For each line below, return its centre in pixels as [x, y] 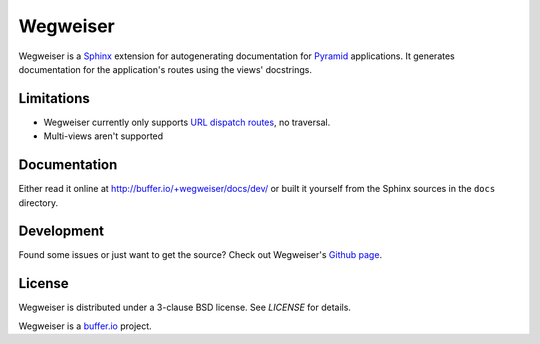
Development [61, 231]
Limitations [54, 98]
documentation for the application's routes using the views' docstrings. [165, 69]
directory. [38, 202]
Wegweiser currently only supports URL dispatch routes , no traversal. [187, 122]
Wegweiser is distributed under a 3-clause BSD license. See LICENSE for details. [185, 307]
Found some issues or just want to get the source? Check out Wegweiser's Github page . [200, 255]
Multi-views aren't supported [103, 136]
